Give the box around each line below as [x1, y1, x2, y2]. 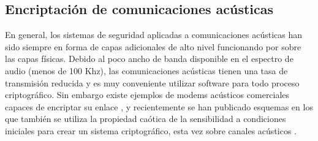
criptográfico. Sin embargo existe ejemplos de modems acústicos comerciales [5, 88, 290, 101]
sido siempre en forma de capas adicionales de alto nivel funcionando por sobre [5, 40, 301, 53]
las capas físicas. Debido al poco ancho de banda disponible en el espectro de [5, 52, 293, 65]
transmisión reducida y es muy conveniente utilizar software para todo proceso [5, 76, 300, 89]
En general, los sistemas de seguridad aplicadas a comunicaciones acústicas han [5, 28, 303, 41]
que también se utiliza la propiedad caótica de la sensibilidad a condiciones [5, 112, 286, 125]
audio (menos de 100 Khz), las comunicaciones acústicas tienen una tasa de [5, 64, 288, 77]
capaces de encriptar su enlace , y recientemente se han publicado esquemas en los [5, 100, 313, 113]
